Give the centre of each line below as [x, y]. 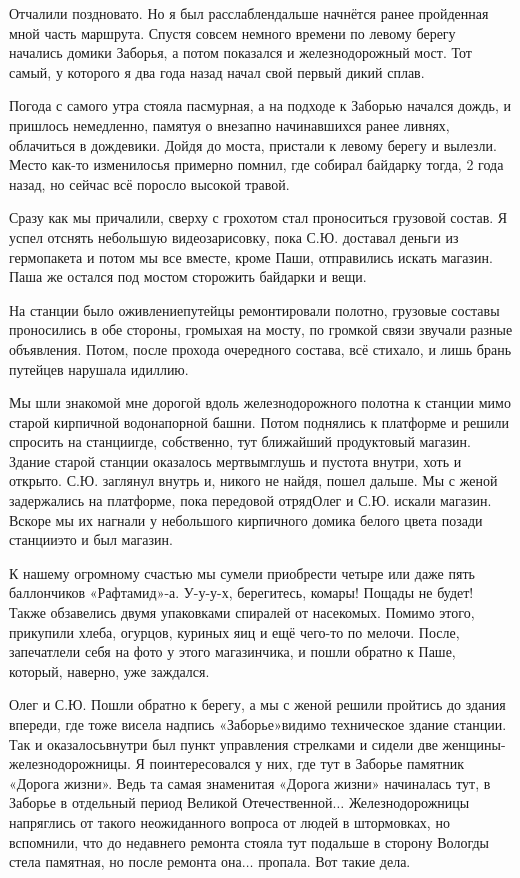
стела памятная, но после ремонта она [125, 861]
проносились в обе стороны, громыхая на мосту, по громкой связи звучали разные [261, 329]
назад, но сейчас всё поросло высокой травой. [149, 183]
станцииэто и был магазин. [91, 539]
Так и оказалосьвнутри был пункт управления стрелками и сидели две [223, 743]
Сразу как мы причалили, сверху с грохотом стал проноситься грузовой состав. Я [258, 217]
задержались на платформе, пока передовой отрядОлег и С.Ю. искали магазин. [250, 500]
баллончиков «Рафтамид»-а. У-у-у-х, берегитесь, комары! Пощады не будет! [241, 592]
